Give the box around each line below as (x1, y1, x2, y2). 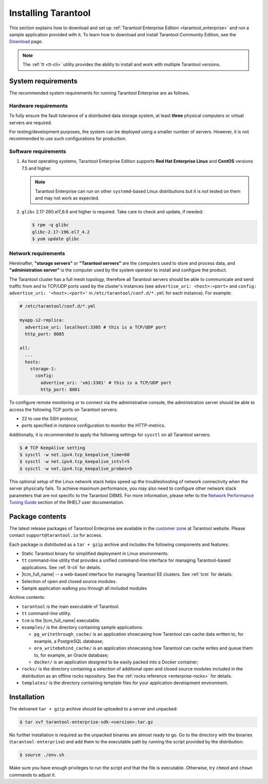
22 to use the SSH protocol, (21, 415, 78, 421)
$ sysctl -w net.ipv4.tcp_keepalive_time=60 (19, 452, 130, 457)
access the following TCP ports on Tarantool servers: (9, 406, 118, 412)
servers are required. (9, 120, 52, 126)
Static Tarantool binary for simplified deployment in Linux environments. (21, 551, 169, 557)
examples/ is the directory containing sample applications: (21, 624, 143, 630)
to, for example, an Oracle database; (34, 652, 109, 658)
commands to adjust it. (9, 772, 56, 778)
